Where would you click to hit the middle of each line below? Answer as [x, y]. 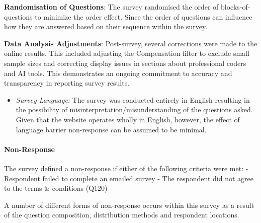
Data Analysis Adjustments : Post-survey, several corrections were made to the [131, 43]
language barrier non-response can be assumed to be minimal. [111, 129]
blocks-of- [236, 7]
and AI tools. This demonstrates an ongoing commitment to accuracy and [118, 73]
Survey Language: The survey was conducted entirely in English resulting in [133, 99]
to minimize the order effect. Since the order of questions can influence [144, 16]
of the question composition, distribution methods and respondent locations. [122, 215]
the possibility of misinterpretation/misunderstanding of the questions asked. [134, 109]
